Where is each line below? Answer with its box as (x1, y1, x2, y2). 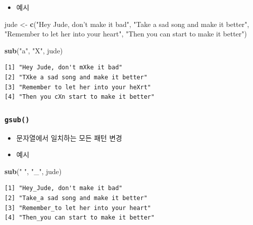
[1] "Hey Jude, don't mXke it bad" (4, 64, 123, 71)
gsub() (4, 115, 30, 124)
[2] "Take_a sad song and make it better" (4, 194, 148, 202)
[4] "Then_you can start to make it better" (4, 214, 155, 222)
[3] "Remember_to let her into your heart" (4, 204, 151, 212)
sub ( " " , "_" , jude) (4, 166, 62, 176)
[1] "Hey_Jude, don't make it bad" (4, 185, 123, 192)
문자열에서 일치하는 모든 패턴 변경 (16, 132, 122, 143)
